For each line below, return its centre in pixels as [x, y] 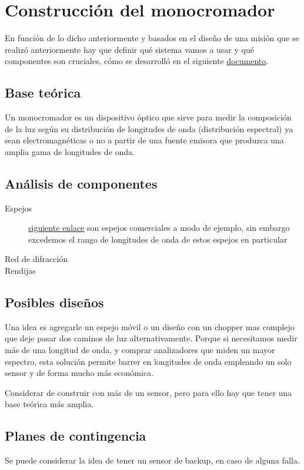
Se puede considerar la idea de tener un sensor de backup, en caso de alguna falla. [152, 460]
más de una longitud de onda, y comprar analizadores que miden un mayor [140, 350]
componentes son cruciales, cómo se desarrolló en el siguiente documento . [137, 61]
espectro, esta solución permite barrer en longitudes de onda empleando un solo [148, 361]
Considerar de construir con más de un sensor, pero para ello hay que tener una [148, 392]
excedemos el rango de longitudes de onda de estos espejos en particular [158, 239]
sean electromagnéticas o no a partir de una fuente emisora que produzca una [144, 140]
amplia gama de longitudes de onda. [70, 151]
